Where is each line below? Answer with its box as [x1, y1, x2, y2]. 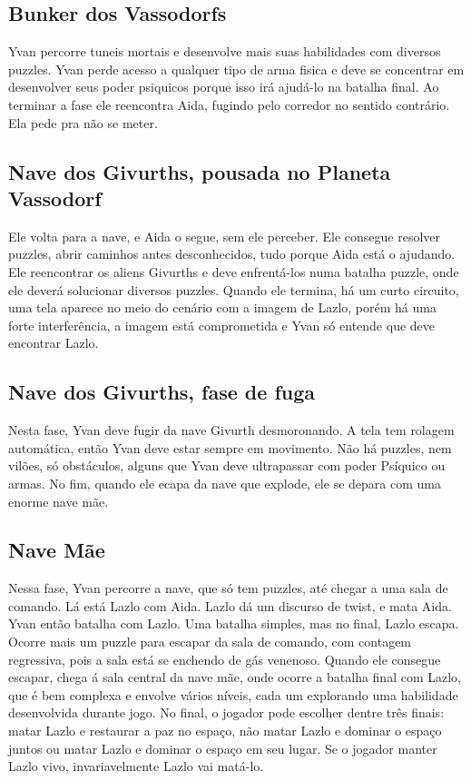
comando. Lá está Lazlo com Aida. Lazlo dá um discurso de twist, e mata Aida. [8, 596, 452, 615]
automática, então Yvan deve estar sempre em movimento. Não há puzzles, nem [8, 438, 452, 457]
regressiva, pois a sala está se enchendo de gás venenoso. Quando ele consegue [8, 649, 441, 668]
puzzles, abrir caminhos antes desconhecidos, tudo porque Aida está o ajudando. [8, 244, 456, 263]
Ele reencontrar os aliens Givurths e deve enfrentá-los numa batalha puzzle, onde [8, 262, 459, 281]
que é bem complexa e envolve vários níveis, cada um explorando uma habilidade [8, 685, 458, 704]
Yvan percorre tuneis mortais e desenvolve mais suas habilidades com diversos [8, 42, 441, 61]
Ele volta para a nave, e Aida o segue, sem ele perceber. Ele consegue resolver [8, 226, 441, 245]
